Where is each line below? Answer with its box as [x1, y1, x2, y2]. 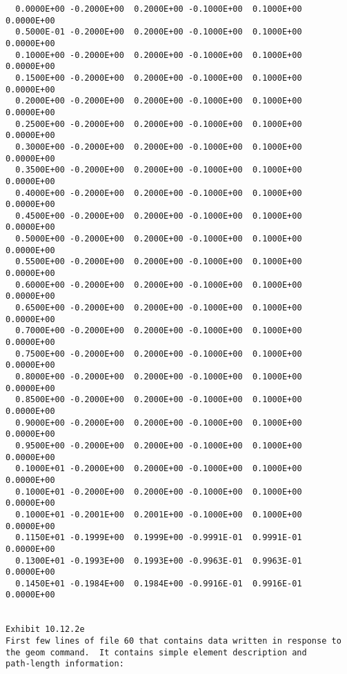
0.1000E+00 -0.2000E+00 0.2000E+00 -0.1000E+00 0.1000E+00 [15, 50, 302, 60]
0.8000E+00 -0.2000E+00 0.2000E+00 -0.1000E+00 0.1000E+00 [15, 372, 302, 381]
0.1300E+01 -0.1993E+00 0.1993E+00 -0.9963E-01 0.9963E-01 [15, 555, 302, 566]
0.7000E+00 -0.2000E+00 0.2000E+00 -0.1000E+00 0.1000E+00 [15, 326, 302, 336]
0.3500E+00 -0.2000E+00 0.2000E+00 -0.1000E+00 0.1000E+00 [15, 165, 302, 175]
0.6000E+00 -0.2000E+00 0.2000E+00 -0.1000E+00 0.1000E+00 [15, 279, 302, 290]
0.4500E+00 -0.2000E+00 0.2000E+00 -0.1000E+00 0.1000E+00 [15, 210, 302, 221]
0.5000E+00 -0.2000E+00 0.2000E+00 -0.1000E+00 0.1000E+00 [15, 234, 302, 244]
